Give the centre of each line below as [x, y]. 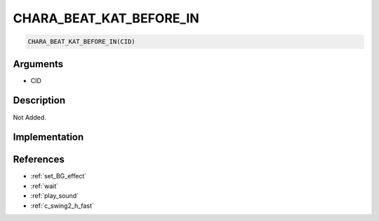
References [39, 160]
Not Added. [30, 117]
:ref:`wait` [45, 186]
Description [39, 100]
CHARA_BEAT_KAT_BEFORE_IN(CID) [82, 42]
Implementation [48, 137]
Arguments [38, 64]
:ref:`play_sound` [55, 196]
